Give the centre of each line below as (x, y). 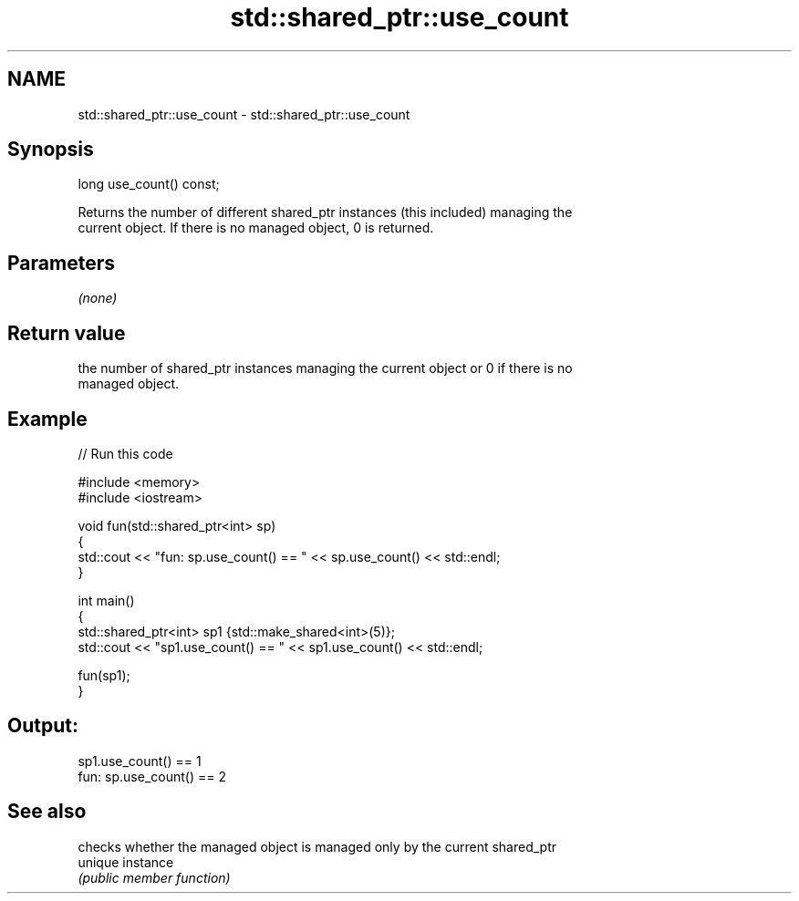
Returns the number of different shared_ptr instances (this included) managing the (325, 212)
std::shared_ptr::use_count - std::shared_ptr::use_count (244, 114)
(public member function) (154, 877)
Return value (67, 333)
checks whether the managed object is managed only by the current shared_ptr (317, 846)
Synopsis (51, 150)
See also (47, 812)
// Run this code (125, 453)
